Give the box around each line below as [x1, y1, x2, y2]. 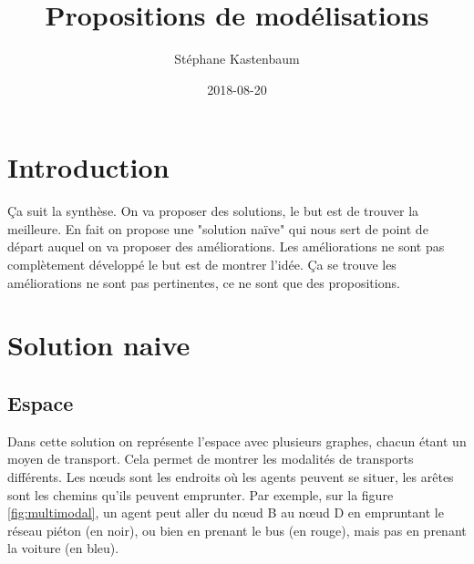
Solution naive [7, 326, 191, 364]
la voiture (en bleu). [7, 538, 119, 558]
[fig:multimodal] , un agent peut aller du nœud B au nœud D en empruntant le [7, 503, 444, 522]
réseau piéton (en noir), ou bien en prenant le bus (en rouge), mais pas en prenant [7, 520, 467, 539]
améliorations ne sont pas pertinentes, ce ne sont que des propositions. [7, 272, 400, 292]
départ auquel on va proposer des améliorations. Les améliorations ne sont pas [7, 237, 445, 256]
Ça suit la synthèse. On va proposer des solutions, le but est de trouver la [7, 201, 419, 220]
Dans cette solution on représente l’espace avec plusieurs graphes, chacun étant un [7, 431, 467, 450]
